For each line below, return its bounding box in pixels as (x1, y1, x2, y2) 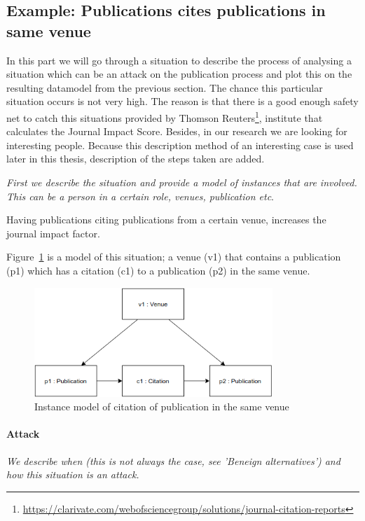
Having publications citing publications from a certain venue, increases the (6, 212, 326, 227)
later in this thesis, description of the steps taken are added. (6, 151, 265, 166)
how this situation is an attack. (6, 467, 139, 482)
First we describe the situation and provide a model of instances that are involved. (6, 175, 357, 189)
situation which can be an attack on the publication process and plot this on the (6, 67, 352, 81)
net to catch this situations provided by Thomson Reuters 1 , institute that (6, 108, 323, 125)
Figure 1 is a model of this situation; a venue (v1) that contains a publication (6, 249, 341, 264)
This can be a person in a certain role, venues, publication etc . (6, 188, 274, 203)
